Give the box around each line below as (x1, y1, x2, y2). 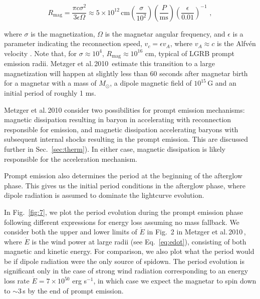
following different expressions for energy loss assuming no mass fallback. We (4, 216, 239, 227)
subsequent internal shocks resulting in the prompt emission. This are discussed (4, 134, 248, 144)
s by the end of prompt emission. (23, 285, 124, 295)
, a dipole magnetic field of (110, 78, 192, 88)
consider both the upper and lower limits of (4, 226, 137, 237)
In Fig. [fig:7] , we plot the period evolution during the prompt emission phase (4, 206, 243, 217)
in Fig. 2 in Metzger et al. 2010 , (147, 226, 246, 237)
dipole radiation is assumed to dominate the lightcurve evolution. (4, 190, 204, 200)
